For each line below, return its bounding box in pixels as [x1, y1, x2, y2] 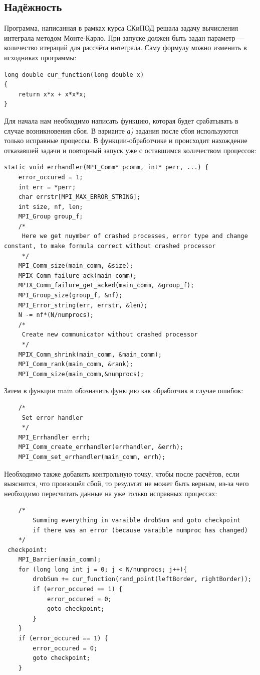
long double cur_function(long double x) [4, 71, 144, 78]
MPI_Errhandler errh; [18, 433, 90, 441]
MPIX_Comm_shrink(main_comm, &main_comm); [18, 351, 162, 358]
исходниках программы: [4, 52, 77, 62]
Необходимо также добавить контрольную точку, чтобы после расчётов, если [4, 468, 239, 479]
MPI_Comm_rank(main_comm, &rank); [18, 361, 133, 368]
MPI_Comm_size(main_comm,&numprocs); [18, 370, 144, 378]
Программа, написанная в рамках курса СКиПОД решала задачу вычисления [4, 23, 238, 33]
